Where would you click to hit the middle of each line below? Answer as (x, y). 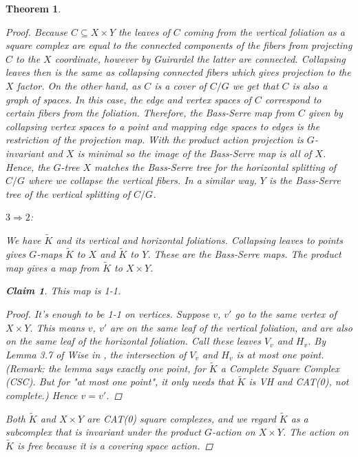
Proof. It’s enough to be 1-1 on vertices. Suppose (108, 313)
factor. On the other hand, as (79, 85)
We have (23, 240)
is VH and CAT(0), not (299, 382)
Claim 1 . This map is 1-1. (63, 291)
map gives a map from (53, 267)
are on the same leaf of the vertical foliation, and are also (231, 327)
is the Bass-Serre (305, 180)
